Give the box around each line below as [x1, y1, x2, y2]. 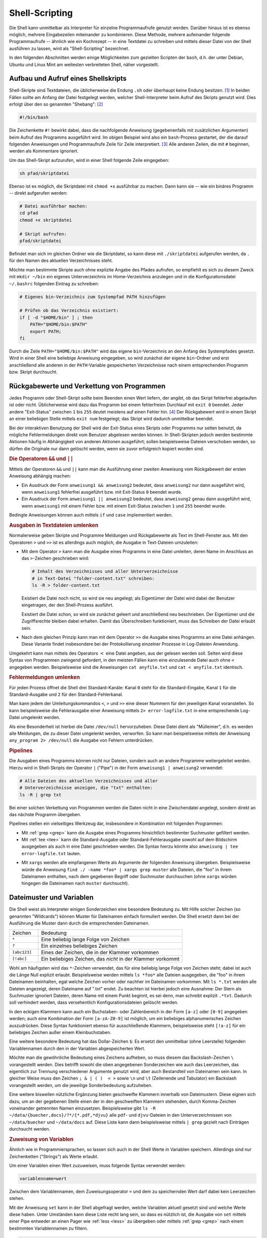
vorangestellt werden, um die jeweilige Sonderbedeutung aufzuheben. [9, 1082, 153, 1088]
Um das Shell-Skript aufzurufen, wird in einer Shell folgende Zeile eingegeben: [9, 157, 170, 163]
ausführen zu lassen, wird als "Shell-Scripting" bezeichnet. [9, 45, 130, 52]
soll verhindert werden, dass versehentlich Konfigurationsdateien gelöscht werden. [9, 999, 178, 1005]
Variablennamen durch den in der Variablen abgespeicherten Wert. [9, 1045, 145, 1051]
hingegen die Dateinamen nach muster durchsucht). [21, 880, 130, 886]
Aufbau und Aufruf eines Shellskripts [9, 74, 127, 83]
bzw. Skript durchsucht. [9, 369, 58, 375]
